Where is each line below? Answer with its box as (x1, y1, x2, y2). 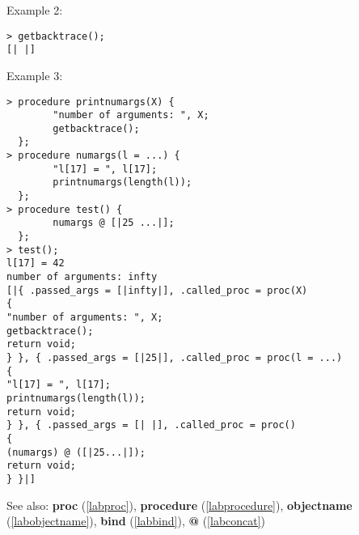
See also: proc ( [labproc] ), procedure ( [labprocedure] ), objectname (6, 496, 353, 513)
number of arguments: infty (6, 271, 158, 283)
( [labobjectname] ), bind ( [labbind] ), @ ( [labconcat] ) (6, 512, 266, 529)
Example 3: (6, 66, 63, 83)
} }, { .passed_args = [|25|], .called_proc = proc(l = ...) (6, 351, 343, 363)
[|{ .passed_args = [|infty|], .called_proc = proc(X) (6, 284, 308, 296)
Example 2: (6, 2, 63, 18)
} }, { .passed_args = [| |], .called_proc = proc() (6, 419, 296, 431)
